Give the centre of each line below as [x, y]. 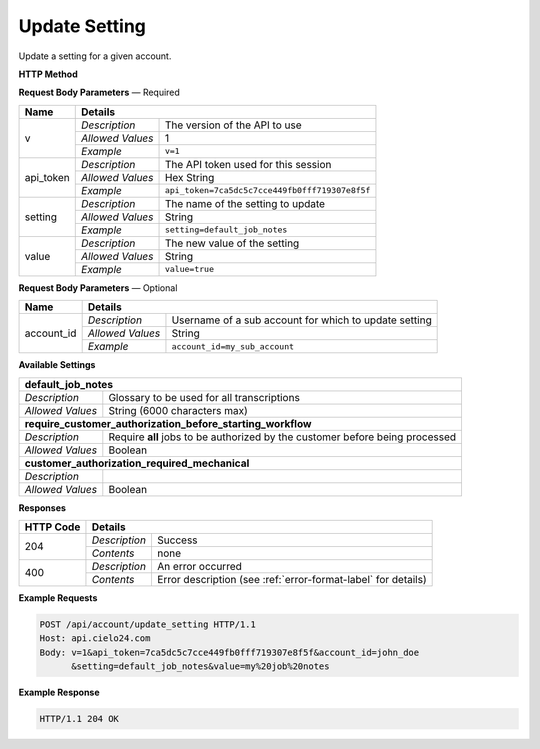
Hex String [189, 177]
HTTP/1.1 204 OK [79, 719]
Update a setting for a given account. [95, 56]
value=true [189, 269]
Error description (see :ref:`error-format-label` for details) [291, 579]
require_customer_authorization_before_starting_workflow [168, 423]
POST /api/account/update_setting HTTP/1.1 [148, 624]
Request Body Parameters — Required [99, 92]
